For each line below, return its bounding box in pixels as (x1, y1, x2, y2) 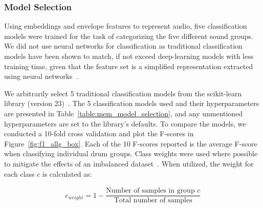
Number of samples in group (106, 187, 195, 195)
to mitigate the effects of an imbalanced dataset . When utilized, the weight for (4, 158, 254, 169)
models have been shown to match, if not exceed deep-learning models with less (4, 51, 254, 61)
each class (4, 168, 35, 179)
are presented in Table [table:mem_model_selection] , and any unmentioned (4, 108, 243, 118)
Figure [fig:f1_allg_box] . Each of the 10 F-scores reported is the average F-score (4, 138, 257, 149)
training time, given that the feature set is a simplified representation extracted (4, 60, 253, 71)
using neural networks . (4, 71, 78, 81)
